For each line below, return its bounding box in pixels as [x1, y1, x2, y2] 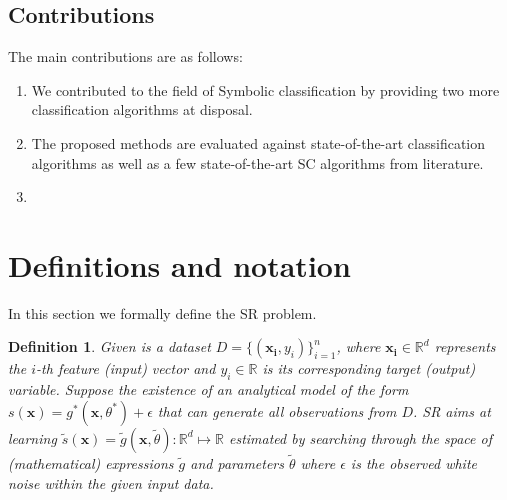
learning [8, 427, 57, 448]
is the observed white [350, 453, 477, 474]
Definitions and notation [8, 244, 351, 285]
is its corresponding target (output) [262, 358, 476, 379]
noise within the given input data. [8, 472, 214, 493]
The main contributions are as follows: [8, 46, 243, 67]
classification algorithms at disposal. [31, 99, 253, 120]
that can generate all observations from [157, 400, 397, 421]
